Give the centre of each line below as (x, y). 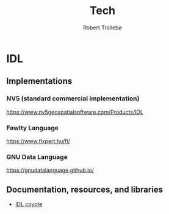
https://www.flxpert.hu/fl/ (38, 141)
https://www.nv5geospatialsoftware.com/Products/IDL (75, 112)
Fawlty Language (33, 128)
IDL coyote (29, 204)
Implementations (39, 81)
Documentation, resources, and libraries (85, 189)
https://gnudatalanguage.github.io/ (50, 170)
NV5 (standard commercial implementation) (73, 98)
